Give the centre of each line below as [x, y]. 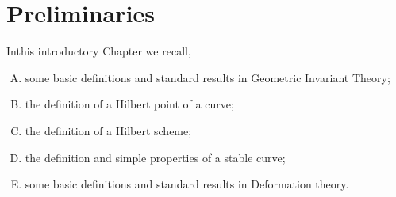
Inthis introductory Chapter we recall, [99, 51]
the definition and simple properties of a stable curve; [155, 157]
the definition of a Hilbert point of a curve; [129, 104]
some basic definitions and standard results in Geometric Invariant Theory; [208, 77]
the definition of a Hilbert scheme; [108, 130]
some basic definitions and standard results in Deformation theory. [187, 184]
